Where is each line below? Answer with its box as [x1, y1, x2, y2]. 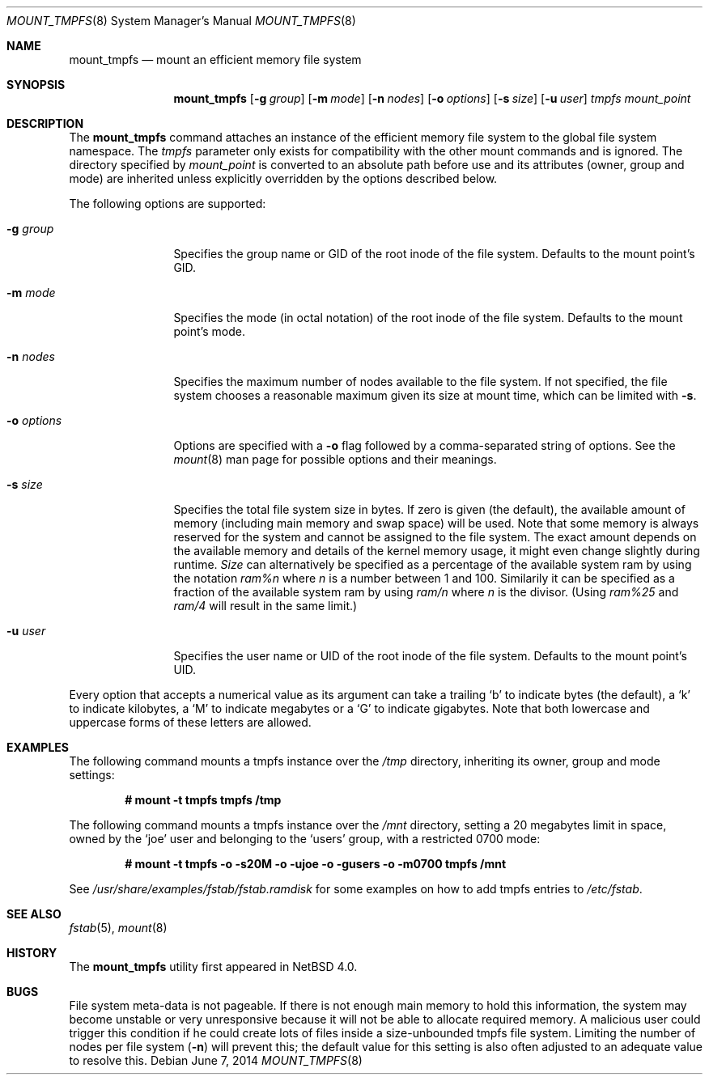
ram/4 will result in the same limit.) [173, 599, 358, 613]
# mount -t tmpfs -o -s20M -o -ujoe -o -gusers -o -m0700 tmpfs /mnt [125, 857, 507, 871]
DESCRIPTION [6, 117, 84, 130]
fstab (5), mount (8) [69, 921, 168, 935]
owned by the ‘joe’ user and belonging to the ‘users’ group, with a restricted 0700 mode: [69, 832, 541, 846]
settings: [69, 768, 115, 782]
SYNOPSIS [6, 78, 66, 91]
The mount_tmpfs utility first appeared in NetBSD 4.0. [69, 960, 358, 973]
